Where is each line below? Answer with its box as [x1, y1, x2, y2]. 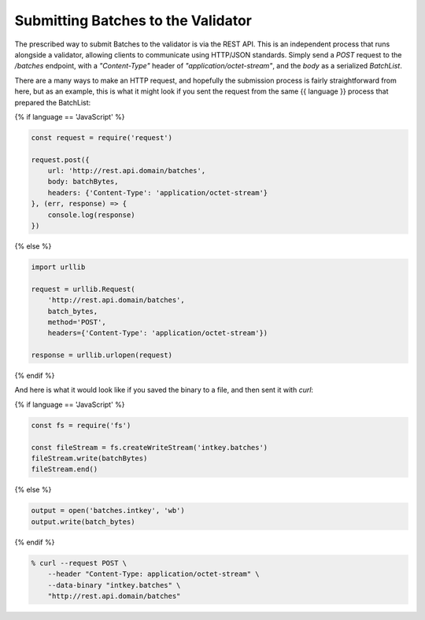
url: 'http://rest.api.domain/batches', [47, 166, 206, 175]
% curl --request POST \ [31, 559, 128, 567]
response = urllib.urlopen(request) [31, 351, 173, 360]
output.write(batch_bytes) [31, 517, 135, 526]
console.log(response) [47, 210, 135, 220]
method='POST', [47, 317, 106, 327]
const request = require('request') [31, 133, 173, 142]
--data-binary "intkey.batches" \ [47, 581, 181, 589]
